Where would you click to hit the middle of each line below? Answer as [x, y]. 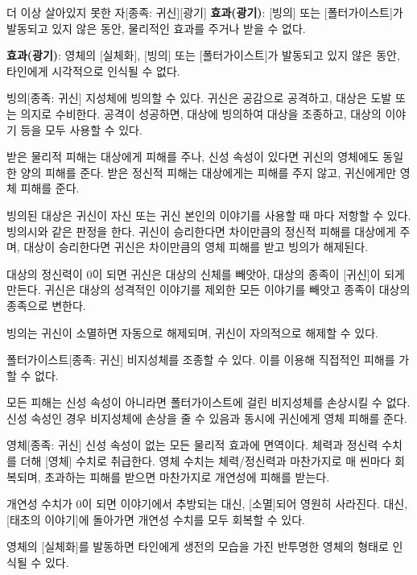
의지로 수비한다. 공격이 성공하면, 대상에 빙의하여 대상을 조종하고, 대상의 [201, 113]
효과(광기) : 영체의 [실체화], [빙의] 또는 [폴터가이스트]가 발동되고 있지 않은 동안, [203, 55]
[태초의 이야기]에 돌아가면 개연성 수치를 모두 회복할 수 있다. [156, 519]
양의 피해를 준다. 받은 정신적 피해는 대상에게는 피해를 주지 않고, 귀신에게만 [208, 172]
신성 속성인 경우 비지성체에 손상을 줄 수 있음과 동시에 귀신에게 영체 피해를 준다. [207, 418]
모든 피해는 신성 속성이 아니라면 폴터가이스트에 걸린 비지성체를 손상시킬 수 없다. [208, 402]
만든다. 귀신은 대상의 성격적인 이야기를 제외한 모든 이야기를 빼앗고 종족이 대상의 [208, 290]
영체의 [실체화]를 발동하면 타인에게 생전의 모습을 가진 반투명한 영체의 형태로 [198, 546]
